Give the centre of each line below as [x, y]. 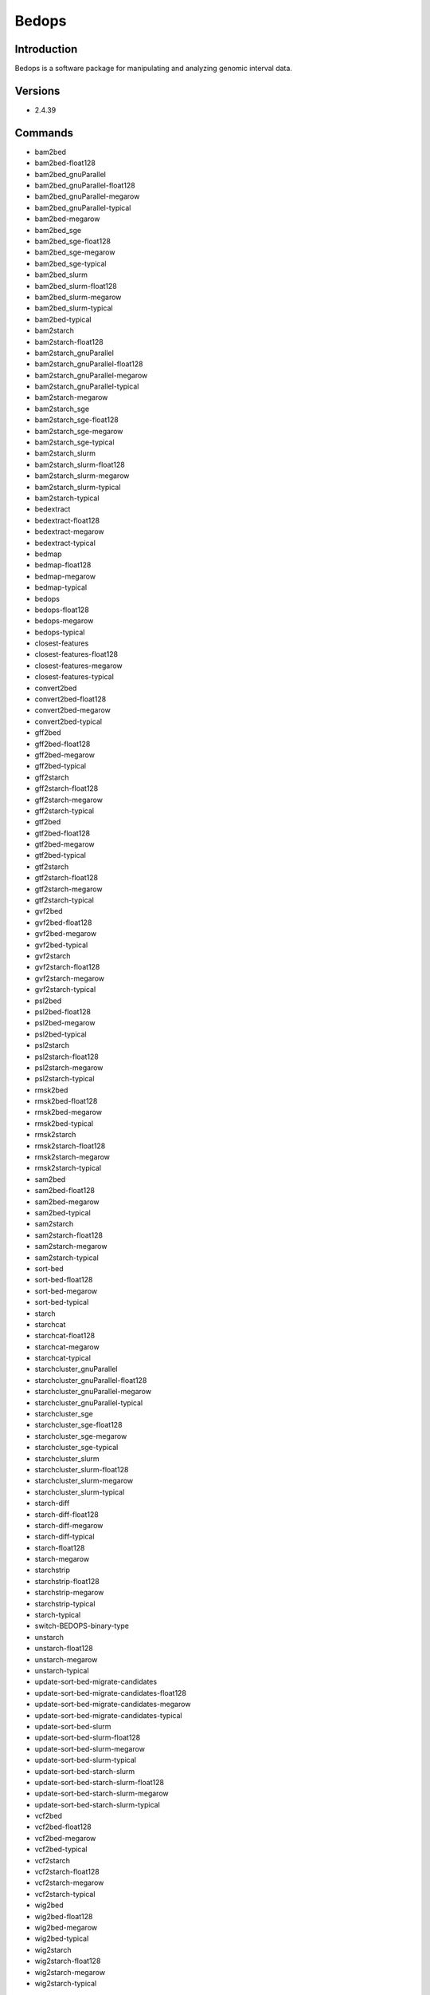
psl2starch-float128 [66, 1057]
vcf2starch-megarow [69, 1882]
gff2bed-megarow [65, 755]
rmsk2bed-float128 [66, 1101]
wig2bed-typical [62, 1938]
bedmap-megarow [65, 576]
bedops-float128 [62, 610]
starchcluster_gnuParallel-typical [89, 1402]
